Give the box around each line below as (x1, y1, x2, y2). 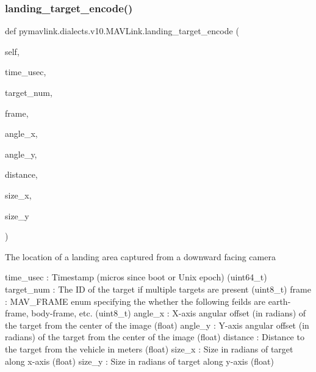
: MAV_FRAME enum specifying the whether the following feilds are (5, 294, 266, 307)
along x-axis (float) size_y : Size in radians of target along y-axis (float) (5, 354, 274, 367)
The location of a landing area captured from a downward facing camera (5, 250, 276, 263)
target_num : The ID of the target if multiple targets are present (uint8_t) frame (5, 282, 311, 295)
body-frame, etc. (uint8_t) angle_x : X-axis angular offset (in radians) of (31, 307, 306, 319)
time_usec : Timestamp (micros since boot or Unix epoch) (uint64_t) (5, 271, 267, 283)
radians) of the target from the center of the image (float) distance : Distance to (5, 330, 304, 343)
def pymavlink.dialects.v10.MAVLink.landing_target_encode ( (5, 24, 239, 37)
